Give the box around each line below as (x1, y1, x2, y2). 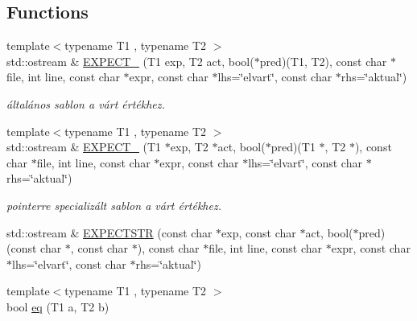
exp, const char (221, 224, 296, 241)
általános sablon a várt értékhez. (6, 95, 165, 112)
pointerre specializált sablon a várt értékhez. (6, 196, 221, 213)
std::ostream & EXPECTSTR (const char (6, 224, 213, 241)
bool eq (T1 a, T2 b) (6, 298, 109, 315)
